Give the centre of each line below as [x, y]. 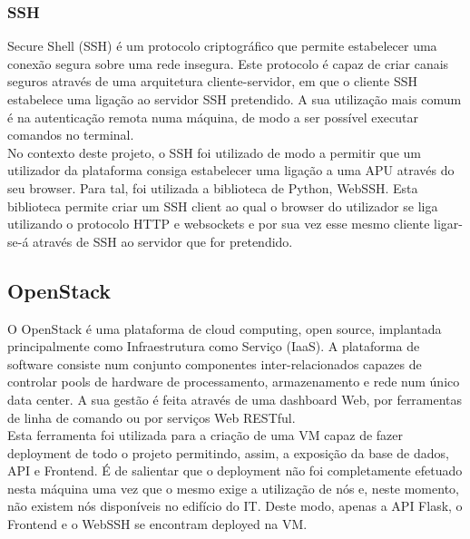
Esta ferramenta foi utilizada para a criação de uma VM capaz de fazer [206, 435]
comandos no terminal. [71, 135]
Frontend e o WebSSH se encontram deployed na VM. [157, 524]
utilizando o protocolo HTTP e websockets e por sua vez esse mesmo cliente [219, 224]
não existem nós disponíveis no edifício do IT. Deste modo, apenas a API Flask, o [235, 506]
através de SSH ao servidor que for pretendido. [163, 241]
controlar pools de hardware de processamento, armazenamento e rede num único [234, 382]
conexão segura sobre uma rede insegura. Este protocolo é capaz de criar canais [228, 63]
